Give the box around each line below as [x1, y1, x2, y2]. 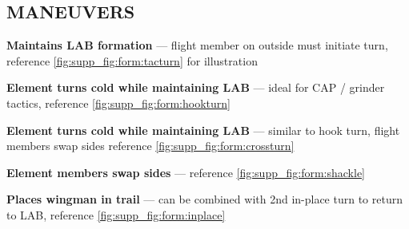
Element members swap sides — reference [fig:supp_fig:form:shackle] [6, 164, 365, 180]
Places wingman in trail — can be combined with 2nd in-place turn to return [6, 191, 403, 207]
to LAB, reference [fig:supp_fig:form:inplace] [6, 206, 226, 223]
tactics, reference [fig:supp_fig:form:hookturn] [6, 94, 231, 111]
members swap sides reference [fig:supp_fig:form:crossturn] [6, 137, 295, 154]
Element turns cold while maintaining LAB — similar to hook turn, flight [6, 121, 400, 138]
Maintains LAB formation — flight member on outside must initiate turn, [6, 37, 388, 53]
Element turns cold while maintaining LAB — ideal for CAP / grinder [6, 79, 385, 96]
